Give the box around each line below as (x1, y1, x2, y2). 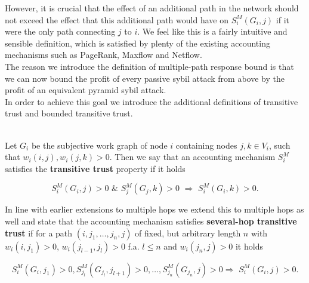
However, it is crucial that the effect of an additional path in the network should (5, 2, 299, 14)
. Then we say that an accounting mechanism (109, 150, 276, 163)
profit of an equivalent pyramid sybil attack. (5, 84, 166, 96)
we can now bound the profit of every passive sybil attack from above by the (5, 72, 285, 84)
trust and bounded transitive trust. (5, 107, 133, 119)
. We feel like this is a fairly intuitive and (137, 25, 288, 38)
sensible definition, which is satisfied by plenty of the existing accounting (5, 36, 270, 49)
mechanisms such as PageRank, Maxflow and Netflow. (5, 48, 202, 61)
